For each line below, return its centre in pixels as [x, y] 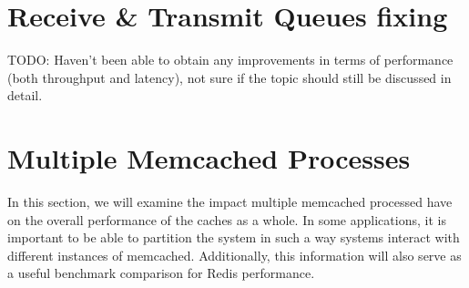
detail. [25, 95]
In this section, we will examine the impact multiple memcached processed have [230, 202]
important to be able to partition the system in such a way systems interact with [234, 237]
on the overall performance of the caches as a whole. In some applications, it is [227, 219]
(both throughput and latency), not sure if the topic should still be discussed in [229, 77]
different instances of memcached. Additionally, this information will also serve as [234, 255]
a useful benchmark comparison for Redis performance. [161, 273]
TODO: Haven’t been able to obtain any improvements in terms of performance [230, 60]
